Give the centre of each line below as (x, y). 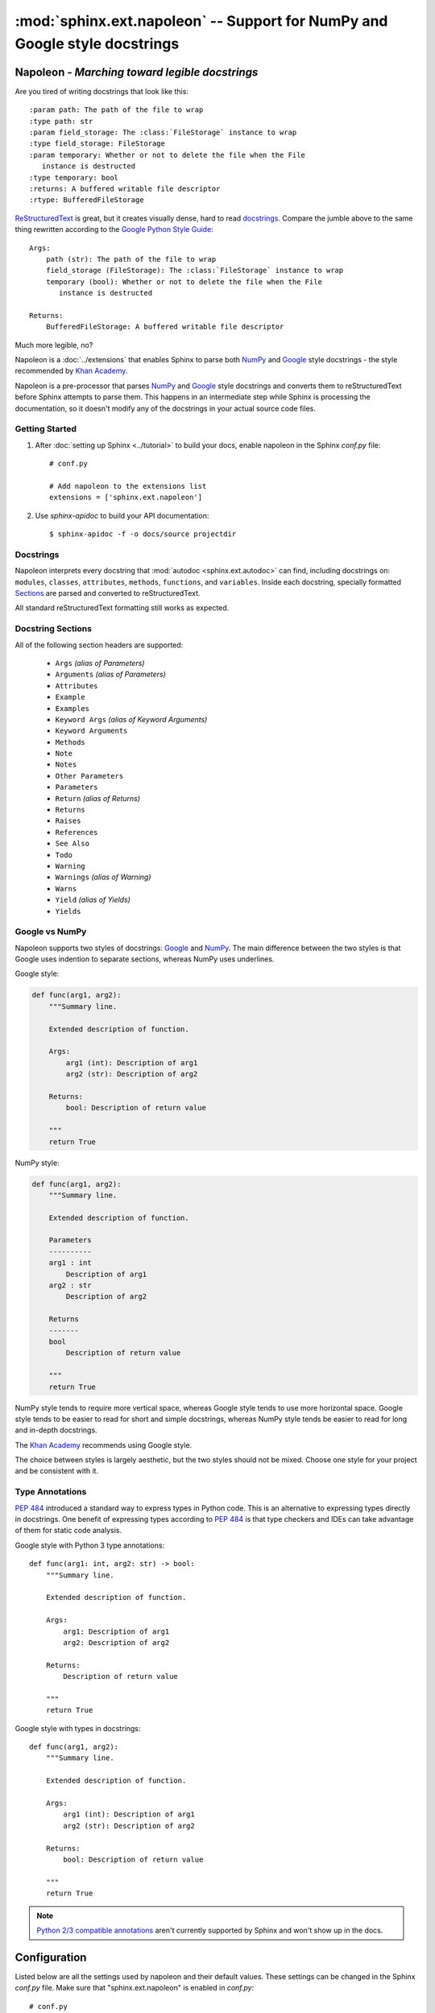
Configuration (51, 1957)
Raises (68, 821)
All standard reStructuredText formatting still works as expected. (122, 608)
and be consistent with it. (57, 1471)
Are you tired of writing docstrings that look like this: (102, 91)
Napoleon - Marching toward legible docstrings (137, 72)
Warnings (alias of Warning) (103, 877)
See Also (72, 844)
